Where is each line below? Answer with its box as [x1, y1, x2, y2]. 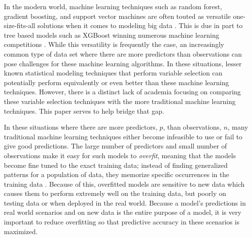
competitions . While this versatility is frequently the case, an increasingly [4, 39, 224, 49]
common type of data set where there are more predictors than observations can [4, 48, 242, 59]
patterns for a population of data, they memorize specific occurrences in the [4, 169, 229, 179]
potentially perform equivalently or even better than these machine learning [4, 77, 229, 87]
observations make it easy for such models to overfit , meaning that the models [4, 150, 236, 160]
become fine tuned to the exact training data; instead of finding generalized [4, 160, 228, 170]
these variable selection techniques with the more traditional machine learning [4, 96, 236, 106]
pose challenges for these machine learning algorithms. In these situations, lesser [4, 58, 242, 68]
